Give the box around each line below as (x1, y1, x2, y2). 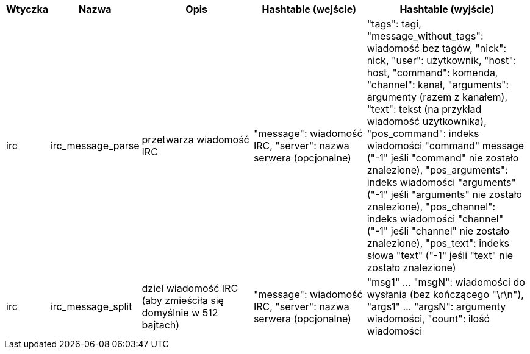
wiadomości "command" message (367, 140, 525, 152)
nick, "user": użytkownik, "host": (367, 54, 517, 66)
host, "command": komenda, (367, 66, 498, 79)
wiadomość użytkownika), (367, 115, 487, 127)
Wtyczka (6, 3, 48, 15)
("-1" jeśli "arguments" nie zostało (367, 188, 522, 200)
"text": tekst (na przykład (367, 103, 482, 115)
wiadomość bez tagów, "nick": (367, 42, 507, 54)
